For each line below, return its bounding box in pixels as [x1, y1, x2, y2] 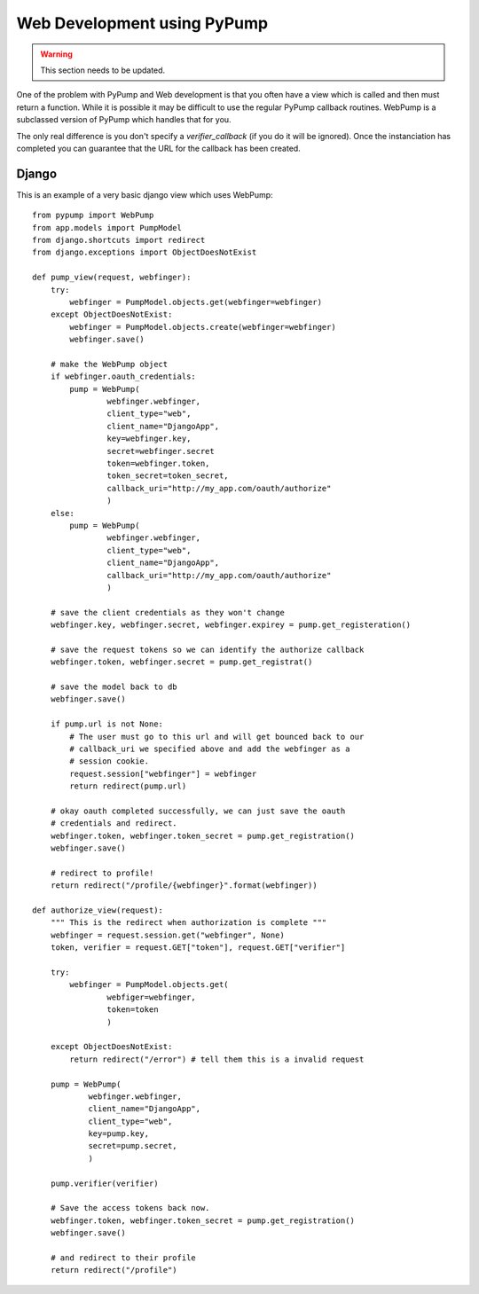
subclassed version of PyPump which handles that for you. [16, 114, 232, 125]
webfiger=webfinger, [106, 992, 197, 1002]
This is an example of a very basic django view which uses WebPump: [16, 189, 274, 200]
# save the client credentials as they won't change [50, 608, 286, 617]
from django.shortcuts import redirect [32, 235, 206, 245]
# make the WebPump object [50, 359, 169, 369]
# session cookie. [69, 757, 150, 766]
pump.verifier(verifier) [50, 1178, 159, 1188]
